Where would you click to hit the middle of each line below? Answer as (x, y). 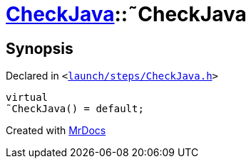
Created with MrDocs (56, 131)
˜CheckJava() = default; (75, 109)
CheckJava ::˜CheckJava (126, 14)
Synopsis (40, 48)
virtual (27, 98)
